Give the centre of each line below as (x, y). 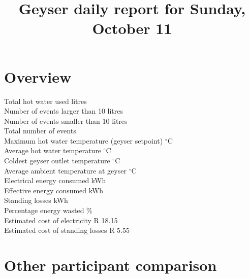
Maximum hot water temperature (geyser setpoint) (84, 140)
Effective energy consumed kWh (54, 190)
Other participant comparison (111, 265)
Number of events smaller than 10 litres (66, 120)
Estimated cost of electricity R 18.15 (61, 220)
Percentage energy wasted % (48, 210)
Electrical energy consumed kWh (55, 180)
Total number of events (40, 131)
